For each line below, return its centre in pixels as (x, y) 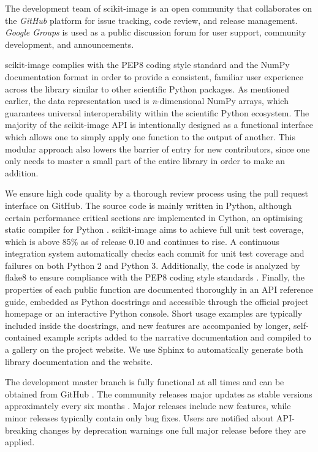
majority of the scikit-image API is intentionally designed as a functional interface (159, 125)
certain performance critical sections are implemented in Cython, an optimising (154, 217)
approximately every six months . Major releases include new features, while (148, 406)
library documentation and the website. (79, 361)
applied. (20, 442)
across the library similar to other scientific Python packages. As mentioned (147, 89)
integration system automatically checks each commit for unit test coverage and (155, 253)
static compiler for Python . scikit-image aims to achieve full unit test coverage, (154, 229)
